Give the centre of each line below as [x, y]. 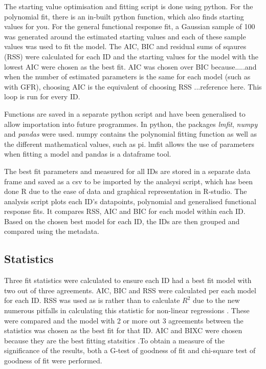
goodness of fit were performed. [53, 361]
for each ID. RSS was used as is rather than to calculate [92, 300]
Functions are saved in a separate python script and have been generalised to [125, 113]
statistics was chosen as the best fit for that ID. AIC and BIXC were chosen [123, 330]
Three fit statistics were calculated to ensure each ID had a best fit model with [128, 280]
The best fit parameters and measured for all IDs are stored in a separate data [127, 171]
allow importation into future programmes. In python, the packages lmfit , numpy [131, 124]
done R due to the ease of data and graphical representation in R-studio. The [126, 191]
